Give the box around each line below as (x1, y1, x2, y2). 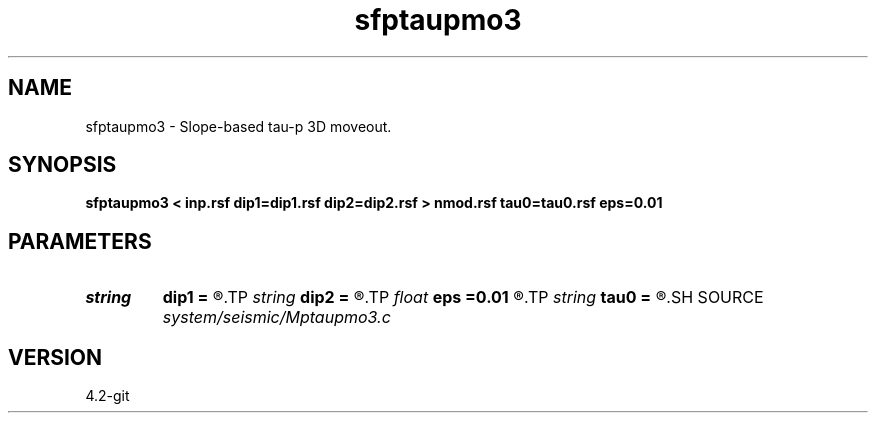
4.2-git (85, 387, 130, 405)
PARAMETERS (8, 228, 152, 254)
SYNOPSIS (8, 152, 117, 178)
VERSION (8, 344, 103, 370)
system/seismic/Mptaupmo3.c (162, 307, 391, 328)
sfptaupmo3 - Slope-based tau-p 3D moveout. (85, 117, 392, 135)
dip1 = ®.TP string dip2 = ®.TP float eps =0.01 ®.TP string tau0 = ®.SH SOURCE (162, 287, 764, 308)
